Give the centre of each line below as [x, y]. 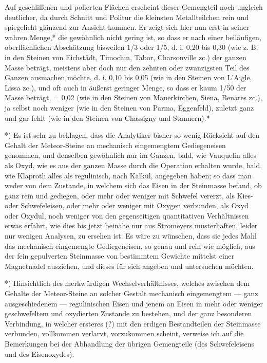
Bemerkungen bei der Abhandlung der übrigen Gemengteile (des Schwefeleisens [130, 343]
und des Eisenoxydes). [40, 353]
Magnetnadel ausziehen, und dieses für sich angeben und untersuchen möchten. [129, 266]
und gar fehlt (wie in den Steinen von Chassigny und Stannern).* [107, 117]
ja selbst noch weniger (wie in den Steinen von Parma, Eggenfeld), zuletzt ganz [129, 107]
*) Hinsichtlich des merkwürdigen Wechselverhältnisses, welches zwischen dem [127, 283]
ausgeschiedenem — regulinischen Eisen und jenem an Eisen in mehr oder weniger [134, 303]
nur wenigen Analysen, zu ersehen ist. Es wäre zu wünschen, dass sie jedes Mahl [131, 236]
